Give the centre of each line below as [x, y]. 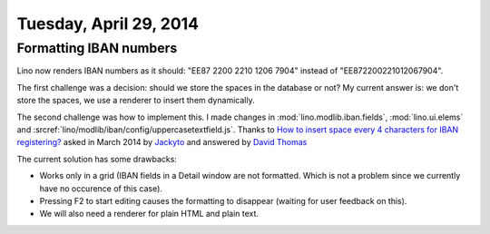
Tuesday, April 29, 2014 [108, 24]
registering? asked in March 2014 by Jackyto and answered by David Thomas [162, 142]
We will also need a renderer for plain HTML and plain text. [149, 214]
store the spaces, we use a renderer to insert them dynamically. [136, 101]
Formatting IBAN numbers [97, 48]
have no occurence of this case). [101, 188]
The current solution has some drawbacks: [97, 159]
